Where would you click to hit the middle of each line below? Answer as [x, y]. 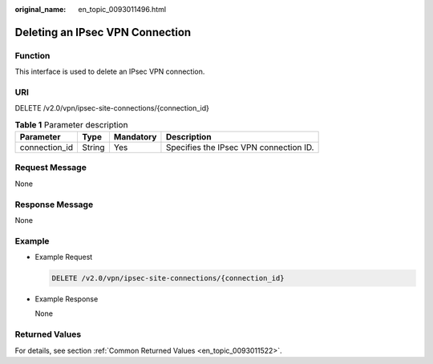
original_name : [40, 9]
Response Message [54, 204]
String [93, 148]
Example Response [67, 299]
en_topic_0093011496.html [122, 9]
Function [32, 55]
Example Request [64, 257]
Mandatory [135, 137]
